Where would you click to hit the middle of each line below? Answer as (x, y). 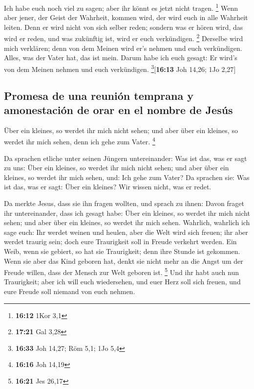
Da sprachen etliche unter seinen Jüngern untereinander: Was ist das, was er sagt (126, 158)
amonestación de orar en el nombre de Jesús (118, 109)
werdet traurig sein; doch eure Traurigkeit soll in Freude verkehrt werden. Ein (120, 241)
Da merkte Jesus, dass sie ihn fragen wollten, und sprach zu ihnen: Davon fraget (124, 203)
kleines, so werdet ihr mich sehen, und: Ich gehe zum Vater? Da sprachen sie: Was (127, 177)
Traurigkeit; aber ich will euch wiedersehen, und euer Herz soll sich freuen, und (122, 282)
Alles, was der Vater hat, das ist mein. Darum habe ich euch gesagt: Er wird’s (121, 57)
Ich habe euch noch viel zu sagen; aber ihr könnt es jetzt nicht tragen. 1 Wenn (121, 7)
